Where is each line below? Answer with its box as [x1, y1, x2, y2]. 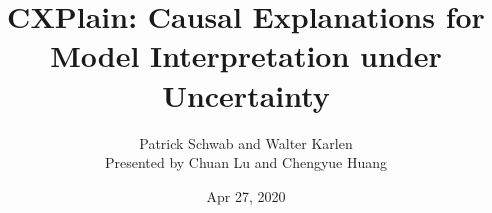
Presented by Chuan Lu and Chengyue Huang [104, 152, 388, 173]
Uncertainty [162, 74, 330, 115]
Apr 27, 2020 [206, 185, 286, 206]
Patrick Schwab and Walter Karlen [139, 132, 353, 153]
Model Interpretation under [50, 35, 442, 76]
